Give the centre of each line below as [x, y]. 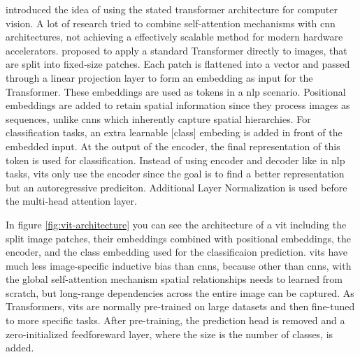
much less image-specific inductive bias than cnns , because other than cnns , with [179, 265]
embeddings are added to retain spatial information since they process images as [178, 105]
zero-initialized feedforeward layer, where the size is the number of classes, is [170, 334]
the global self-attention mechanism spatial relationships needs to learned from [174, 279]
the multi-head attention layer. [71, 201]
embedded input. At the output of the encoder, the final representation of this [173, 146]
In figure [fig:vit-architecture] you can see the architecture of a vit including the [176, 224]
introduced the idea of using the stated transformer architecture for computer [172, 9]
